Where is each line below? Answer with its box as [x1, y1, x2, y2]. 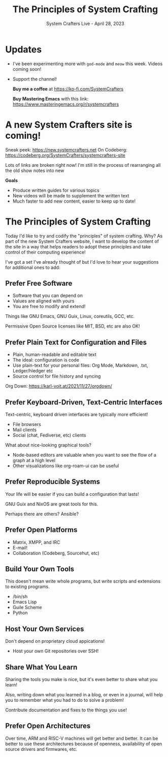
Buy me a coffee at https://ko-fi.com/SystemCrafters [12, 86, 123, 92]
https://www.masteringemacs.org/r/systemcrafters [12, 101, 119, 107]
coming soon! [12, 66, 42, 72]
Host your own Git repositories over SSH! [12, 648, 99, 654]
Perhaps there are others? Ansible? [5, 511, 79, 517]
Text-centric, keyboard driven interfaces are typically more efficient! [5, 412, 148, 417]
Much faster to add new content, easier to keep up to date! [12, 198, 136, 204]
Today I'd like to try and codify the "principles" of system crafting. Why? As [5, 233, 163, 239]
